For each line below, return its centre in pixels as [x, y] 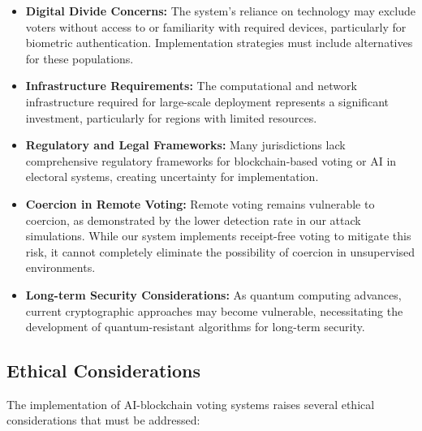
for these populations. [80, 58]
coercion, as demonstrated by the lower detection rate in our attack [193, 220]
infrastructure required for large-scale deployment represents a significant [207, 101]
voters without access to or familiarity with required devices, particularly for [216, 26]
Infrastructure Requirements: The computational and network [191, 86]
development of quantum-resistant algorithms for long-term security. [195, 327]
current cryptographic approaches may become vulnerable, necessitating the [214, 310]
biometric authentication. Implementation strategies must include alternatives [219, 43]
